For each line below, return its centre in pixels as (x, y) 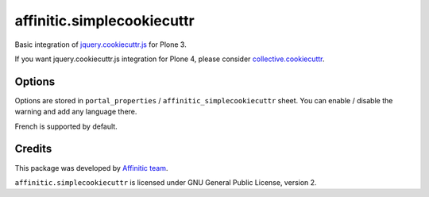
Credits (33, 149)
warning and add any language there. (76, 112)
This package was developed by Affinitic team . (91, 168)
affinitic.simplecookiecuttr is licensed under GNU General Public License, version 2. (166, 182)
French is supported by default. (66, 126)
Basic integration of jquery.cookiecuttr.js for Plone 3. (100, 44)
